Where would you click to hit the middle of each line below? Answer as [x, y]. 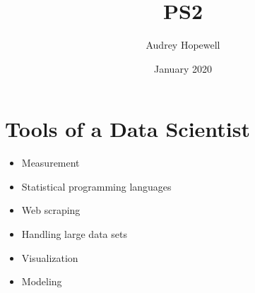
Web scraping [51, 210]
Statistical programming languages [96, 186]
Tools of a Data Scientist [128, 129]
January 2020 [183, 68]
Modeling [42, 281]
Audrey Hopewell [183, 45]
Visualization [50, 257]
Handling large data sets [74, 234]
